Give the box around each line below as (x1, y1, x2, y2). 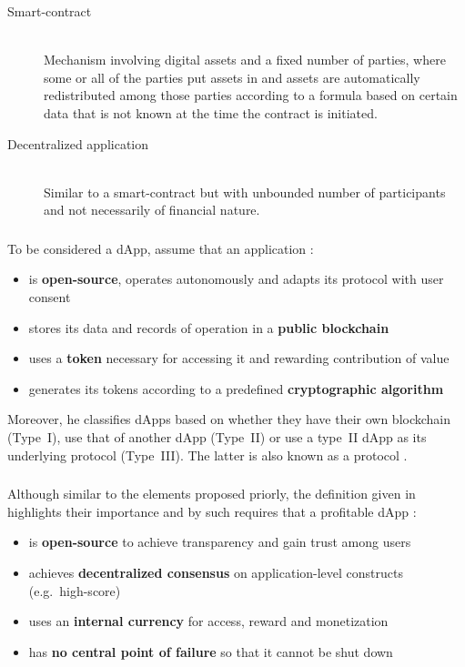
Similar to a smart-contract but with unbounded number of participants (44, 182, 446, 201)
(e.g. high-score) (28, 581, 121, 600)
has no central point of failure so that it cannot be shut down (28, 642, 393, 661)
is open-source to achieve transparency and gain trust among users (28, 532, 411, 551)
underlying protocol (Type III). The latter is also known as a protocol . (7, 445, 408, 464)
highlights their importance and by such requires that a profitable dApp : (7, 501, 417, 520)
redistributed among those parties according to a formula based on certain (44, 86, 458, 105)
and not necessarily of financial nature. (44, 200, 260, 219)
